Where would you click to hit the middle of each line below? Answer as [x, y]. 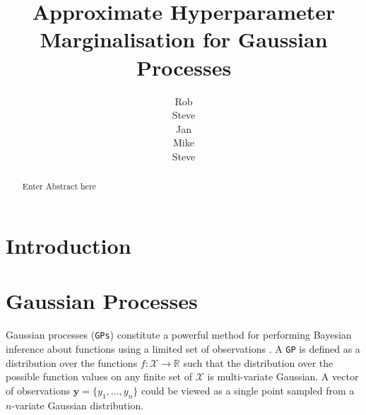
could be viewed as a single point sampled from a [248, 390]
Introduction [69, 245]
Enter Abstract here [59, 186]
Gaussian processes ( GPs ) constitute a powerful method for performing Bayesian [179, 335]
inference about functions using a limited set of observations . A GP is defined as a [183, 348]
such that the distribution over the [258, 362]
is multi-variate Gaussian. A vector [283, 376]
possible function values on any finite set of [99, 376]
